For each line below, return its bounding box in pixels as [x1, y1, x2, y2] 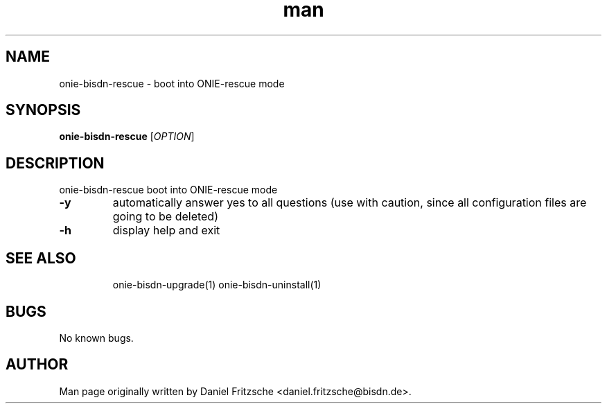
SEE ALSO [6, 249, 76, 267]
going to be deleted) [112, 209, 218, 224]
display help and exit [112, 223, 220, 238]
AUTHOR [6, 356, 69, 374]
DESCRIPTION [6, 154, 105, 172]
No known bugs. [59, 331, 134, 344]
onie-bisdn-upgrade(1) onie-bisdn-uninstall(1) [112, 279, 322, 291]
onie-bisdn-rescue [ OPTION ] [59, 130, 195, 143]
